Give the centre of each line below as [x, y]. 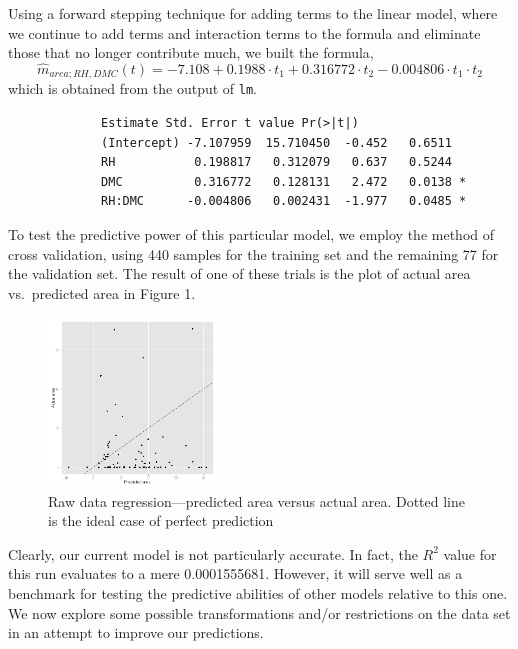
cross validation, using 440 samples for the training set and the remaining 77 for [253, 253]
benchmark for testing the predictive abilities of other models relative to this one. [258, 593]
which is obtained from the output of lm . [132, 88]
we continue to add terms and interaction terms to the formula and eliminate [244, 32]
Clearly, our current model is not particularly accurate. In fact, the [213, 553]
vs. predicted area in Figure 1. [102, 292]
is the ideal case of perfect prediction [161, 520]
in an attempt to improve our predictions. [136, 632]
